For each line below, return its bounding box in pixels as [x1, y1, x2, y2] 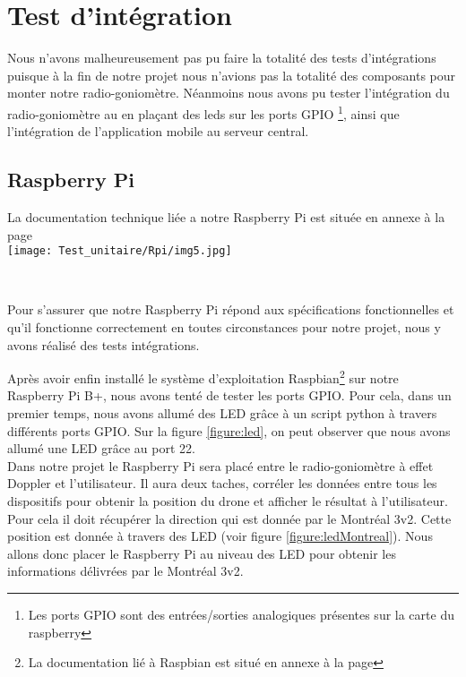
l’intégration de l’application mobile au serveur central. [7, 122, 309, 141]
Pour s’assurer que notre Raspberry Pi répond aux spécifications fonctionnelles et [7, 300, 454, 319]
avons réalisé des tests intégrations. [7, 335, 200, 354]
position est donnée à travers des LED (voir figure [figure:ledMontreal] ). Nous [7, 527, 433, 545]
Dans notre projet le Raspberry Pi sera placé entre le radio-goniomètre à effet [7, 456, 434, 475]
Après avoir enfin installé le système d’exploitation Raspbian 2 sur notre [7, 366, 399, 387]
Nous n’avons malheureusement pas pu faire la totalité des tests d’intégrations [7, 48, 436, 67]
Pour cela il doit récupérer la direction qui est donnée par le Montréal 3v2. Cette [7, 509, 452, 527]
